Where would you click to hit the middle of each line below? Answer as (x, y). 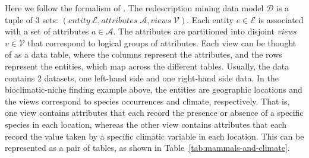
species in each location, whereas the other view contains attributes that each (146, 124)
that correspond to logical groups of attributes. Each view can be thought (162, 42)
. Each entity (210, 19)
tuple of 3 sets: (31, 19)
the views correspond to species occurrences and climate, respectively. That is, (147, 101)
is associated (281, 19)
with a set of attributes (47, 31)
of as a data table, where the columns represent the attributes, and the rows (144, 54)
